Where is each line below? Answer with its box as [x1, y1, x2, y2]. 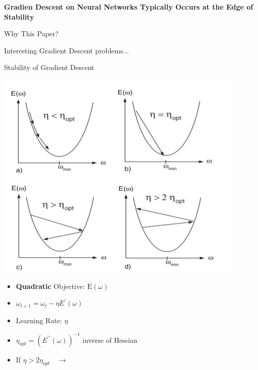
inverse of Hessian [82, 334, 138, 345]
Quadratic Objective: [16, 280, 85, 291]
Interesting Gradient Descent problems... [4, 45, 129, 55]
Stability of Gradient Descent [4, 62, 95, 72]
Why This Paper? [4, 28, 59, 39]
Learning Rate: [16, 315, 62, 325]
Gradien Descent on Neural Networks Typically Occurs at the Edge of [4, 2, 253, 12]
